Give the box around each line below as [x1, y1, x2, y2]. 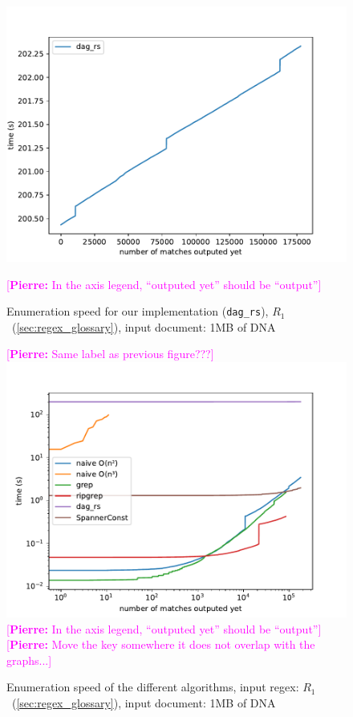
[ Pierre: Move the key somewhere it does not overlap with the [6, 636, 315, 653]
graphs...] [6, 651, 52, 668]
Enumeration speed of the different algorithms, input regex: [6, 678, 299, 695]
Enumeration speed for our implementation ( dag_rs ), [6, 303, 269, 320]
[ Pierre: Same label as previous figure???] [6, 345, 214, 362]
